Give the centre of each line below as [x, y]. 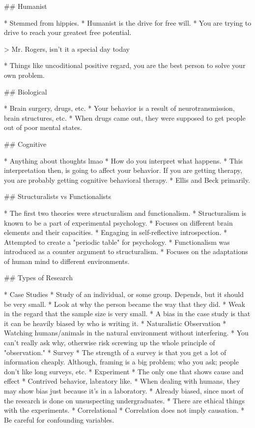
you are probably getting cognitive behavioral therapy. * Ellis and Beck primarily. [127, 180]
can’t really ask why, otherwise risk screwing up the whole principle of [110, 343]
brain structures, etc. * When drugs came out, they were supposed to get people [125, 117]
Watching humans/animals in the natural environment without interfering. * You [126, 333]
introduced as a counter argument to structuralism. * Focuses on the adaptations [126, 251]
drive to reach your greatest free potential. [68, 32]
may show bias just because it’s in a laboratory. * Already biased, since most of [124, 391]
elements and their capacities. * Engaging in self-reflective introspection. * [116, 232]
